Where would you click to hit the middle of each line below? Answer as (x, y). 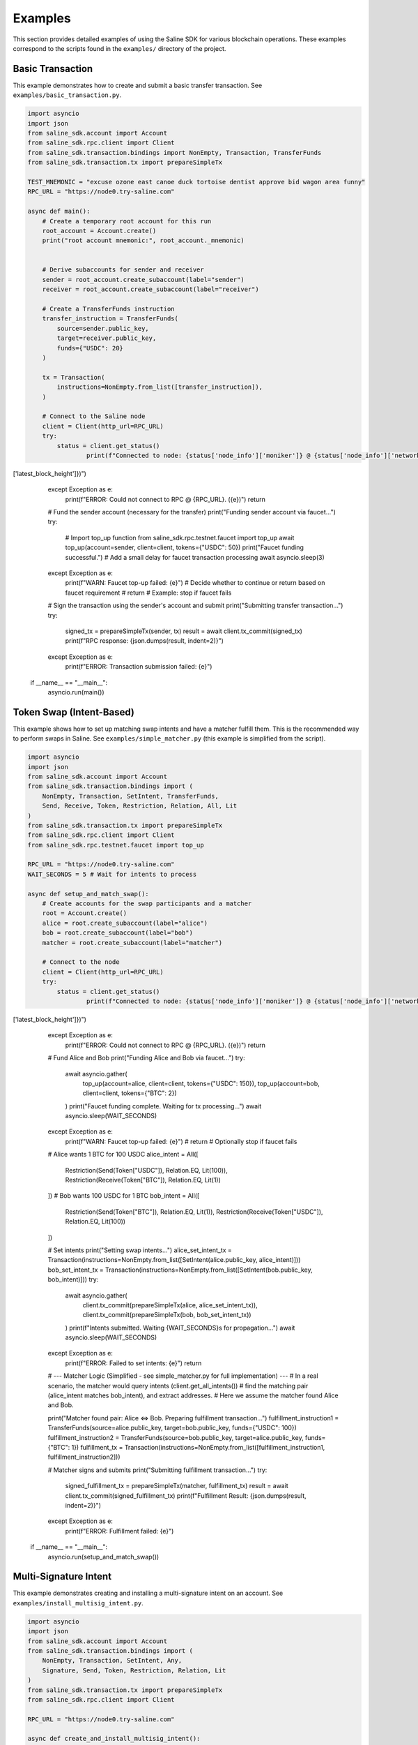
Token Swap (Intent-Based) (74, 712)
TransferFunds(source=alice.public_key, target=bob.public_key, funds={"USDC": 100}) (172, 1428)
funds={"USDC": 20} (90, 348)
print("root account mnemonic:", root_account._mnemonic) (143, 240)
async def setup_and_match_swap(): (88, 894)
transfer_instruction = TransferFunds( (110, 319)
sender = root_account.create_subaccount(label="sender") (143, 280)
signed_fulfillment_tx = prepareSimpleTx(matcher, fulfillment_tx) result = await (177, 1486)
